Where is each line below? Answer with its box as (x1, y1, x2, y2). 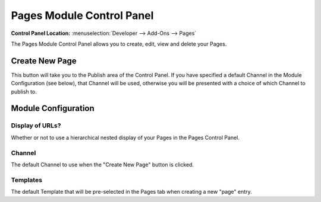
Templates (11, 175, 43, 184)
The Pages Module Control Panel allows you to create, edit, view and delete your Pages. (11, 40, 227, 47)
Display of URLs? (11, 121, 61, 130)
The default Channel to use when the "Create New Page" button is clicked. (11, 161, 194, 168)
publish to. (11, 88, 37, 95)
